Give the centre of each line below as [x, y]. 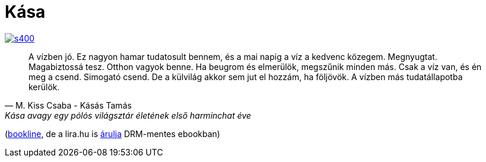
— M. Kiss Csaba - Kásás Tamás [68, 105]
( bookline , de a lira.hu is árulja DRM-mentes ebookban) [112, 134]
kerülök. [44, 87]
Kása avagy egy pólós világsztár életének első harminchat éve [128, 115]
